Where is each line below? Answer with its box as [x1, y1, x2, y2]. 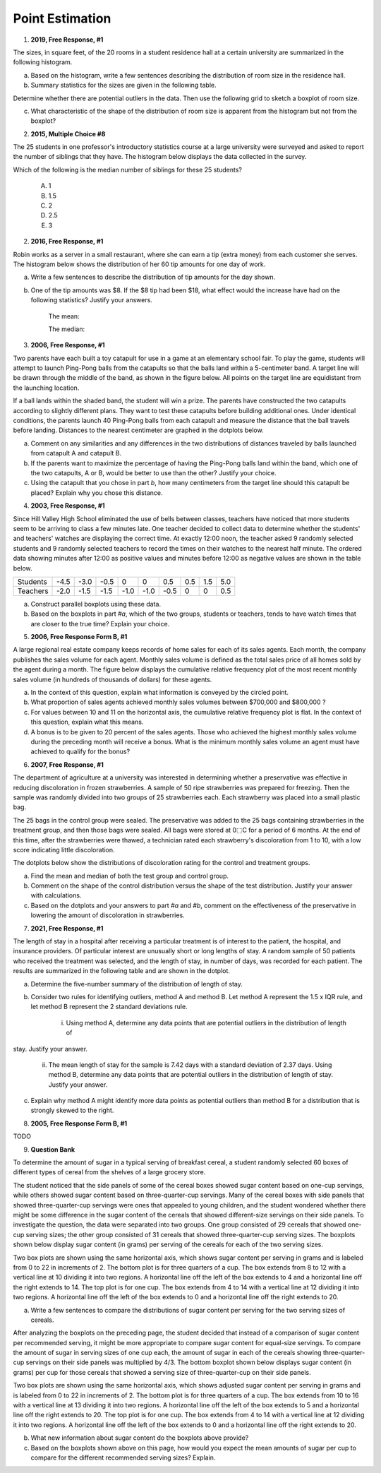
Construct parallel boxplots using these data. [30, 600, 162, 608]
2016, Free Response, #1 [30, 237, 104, 246]
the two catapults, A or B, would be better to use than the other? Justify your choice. [30, 469, 277, 477]
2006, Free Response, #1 [30, 341, 105, 350]
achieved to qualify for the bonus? [30, 747, 131, 756]
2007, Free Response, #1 [30, 760, 104, 769]
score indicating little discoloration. [13, 845, 116, 854]
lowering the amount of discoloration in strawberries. [30, 911, 185, 919]
